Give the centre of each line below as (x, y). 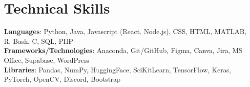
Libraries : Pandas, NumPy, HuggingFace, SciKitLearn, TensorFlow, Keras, (118, 69)
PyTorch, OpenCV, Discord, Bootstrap (62, 79)
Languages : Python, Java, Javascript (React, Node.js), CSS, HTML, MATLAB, (125, 31)
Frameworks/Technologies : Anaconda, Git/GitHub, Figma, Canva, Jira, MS (123, 50)
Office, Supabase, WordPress (47, 60)
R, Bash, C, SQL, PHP (39, 41)
